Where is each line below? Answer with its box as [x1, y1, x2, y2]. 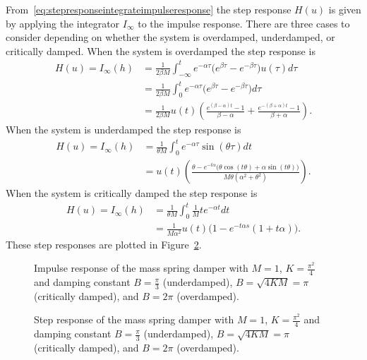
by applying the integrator [6, 16, 120, 30]
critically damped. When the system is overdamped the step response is [6, 43, 315, 58]
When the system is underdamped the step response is [6, 122, 241, 137]
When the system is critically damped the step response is [6, 186, 258, 200]
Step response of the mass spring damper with [34, 312, 234, 327]
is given [328, 2, 361, 16]
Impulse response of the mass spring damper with [34, 260, 248, 275]
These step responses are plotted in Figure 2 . [6, 236, 202, 251]
